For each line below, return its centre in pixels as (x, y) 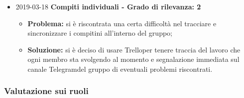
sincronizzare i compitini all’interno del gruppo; (100, 33)
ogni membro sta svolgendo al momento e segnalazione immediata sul (133, 59)
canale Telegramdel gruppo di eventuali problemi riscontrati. (120, 69)
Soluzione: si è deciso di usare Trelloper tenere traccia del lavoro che (134, 49)
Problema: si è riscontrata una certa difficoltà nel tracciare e (122, 23)
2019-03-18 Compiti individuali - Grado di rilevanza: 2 (108, 6)
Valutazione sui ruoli (46, 91)
